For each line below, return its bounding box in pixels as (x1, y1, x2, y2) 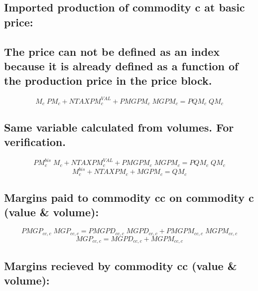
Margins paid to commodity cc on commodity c (4, 190, 254, 205)
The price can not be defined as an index (4, 43, 220, 59)
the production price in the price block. (4, 73, 212, 88)
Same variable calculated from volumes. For (4, 119, 234, 135)
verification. (4, 134, 66, 149)
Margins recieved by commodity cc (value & (4, 258, 237, 273)
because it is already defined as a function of (4, 58, 239, 73)
